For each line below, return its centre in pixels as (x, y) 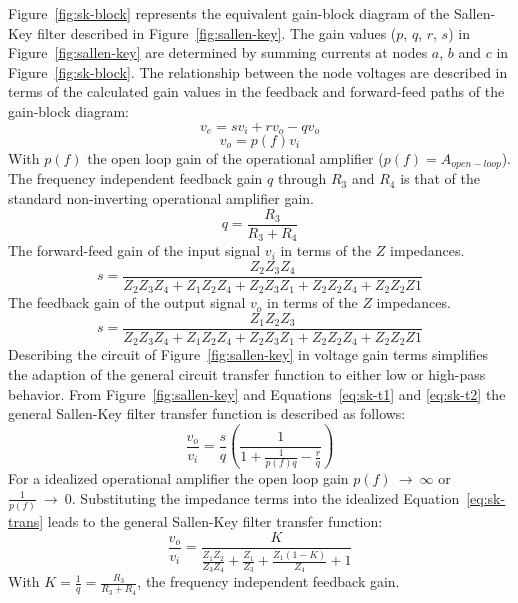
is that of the (440, 178)
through (302, 178)
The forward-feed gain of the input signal (134, 250)
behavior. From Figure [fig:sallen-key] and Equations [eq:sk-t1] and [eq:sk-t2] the (257, 393)
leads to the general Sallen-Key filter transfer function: (215, 521)
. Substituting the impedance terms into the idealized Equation (265, 497)
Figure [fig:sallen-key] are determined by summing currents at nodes (218, 52)
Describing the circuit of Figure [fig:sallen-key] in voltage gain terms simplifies (248, 354)
